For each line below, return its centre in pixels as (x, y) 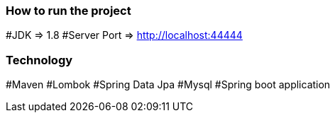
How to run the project (68, 11)
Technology (39, 60)
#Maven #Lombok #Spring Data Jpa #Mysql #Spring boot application (168, 85)
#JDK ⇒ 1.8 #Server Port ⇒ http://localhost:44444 (124, 35)
